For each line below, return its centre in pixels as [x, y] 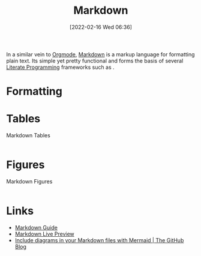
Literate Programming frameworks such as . [61, 67]
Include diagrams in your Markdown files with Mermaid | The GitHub [99, 240]
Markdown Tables [28, 135]
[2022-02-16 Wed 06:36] [101, 27]
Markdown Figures [29, 181]
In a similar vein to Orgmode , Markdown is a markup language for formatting [100, 54]
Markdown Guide [36, 227]
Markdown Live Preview [45, 234]
